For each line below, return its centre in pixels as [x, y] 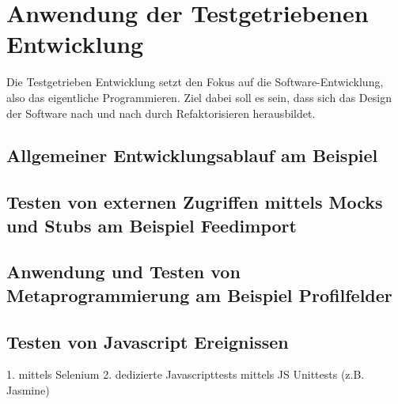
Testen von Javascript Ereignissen [148, 341]
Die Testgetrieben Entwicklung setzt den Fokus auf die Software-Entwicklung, [195, 82]
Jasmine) [28, 390]
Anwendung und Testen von [123, 272]
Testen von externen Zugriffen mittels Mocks [195, 202]
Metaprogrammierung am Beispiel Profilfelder [199, 295]
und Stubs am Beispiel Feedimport [152, 225]
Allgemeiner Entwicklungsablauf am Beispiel [192, 155]
